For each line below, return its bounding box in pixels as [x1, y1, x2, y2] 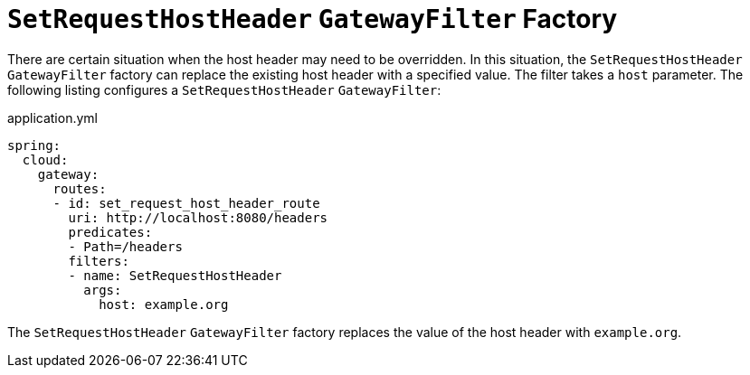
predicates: [68, 224, 153, 239]
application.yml [7, 109, 98, 126]
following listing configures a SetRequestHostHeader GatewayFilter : [7, 81, 441, 98]
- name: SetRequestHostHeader [68, 267, 282, 283]
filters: [68, 253, 129, 268]
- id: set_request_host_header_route [52, 195, 320, 211]
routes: [52, 181, 107, 196]
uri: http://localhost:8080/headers [68, 210, 328, 225]
